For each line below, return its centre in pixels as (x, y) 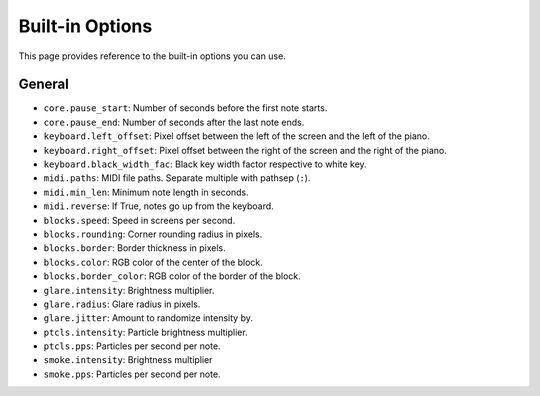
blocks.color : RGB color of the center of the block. (153, 262)
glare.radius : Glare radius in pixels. (122, 304)
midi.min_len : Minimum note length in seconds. (146, 192)
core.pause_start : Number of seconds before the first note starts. (185, 108)
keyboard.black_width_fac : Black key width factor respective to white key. (205, 164)
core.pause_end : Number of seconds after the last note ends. (174, 122)
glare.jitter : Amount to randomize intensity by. (148, 318)
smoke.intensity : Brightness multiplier (128, 360)
